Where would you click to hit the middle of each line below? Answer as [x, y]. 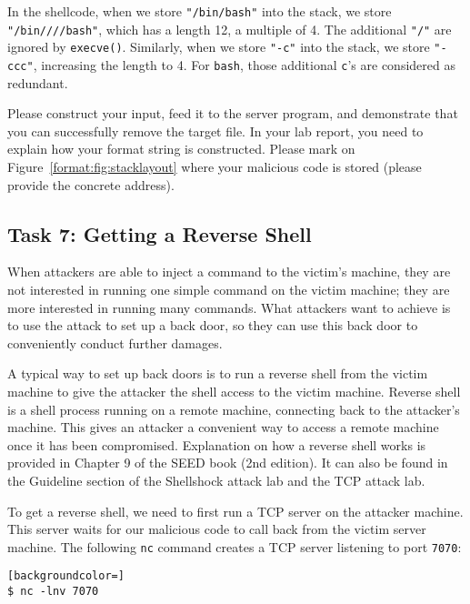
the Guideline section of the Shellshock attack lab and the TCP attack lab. [216, 480]
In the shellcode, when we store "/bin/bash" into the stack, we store [200, 11]
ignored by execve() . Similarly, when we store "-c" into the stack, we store [219, 47]
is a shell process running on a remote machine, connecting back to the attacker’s [234, 409]
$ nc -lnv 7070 [53, 592]
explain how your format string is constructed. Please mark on [181, 149]
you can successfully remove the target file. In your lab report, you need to [215, 131]
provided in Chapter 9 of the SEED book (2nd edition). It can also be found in [228, 463]
